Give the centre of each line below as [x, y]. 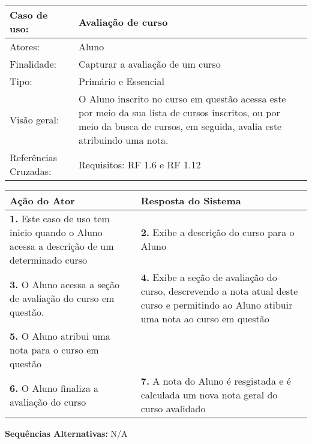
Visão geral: [34, 119]
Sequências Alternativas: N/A [66, 433]
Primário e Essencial [121, 81]
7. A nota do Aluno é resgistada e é [216, 381]
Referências [34, 157]
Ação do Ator [42, 200]
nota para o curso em [54, 350]
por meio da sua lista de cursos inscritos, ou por [179, 112]
